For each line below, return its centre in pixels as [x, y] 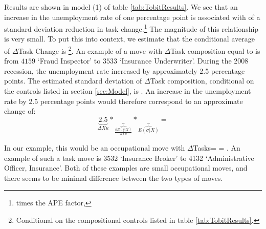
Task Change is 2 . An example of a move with [90, 50]
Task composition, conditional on [202, 81]
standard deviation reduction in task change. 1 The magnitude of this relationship [131, 28]
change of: [20, 111]
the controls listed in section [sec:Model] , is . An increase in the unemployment [128, 91]
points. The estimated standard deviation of [73, 81]
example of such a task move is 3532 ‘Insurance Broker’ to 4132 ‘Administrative [129, 158]
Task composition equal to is [215, 50]
